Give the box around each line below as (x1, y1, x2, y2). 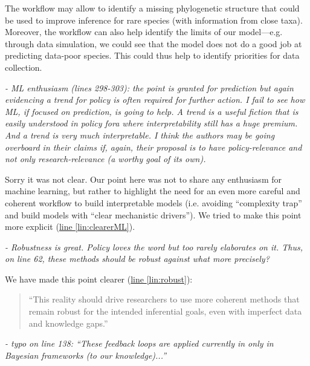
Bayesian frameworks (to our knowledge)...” (5, 348, 167, 361)
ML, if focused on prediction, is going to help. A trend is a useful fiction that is (5, 105, 299, 117)
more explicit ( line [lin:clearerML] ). (5, 220, 135, 233)
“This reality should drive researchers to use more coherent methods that (28, 293, 300, 306)
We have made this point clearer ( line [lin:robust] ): (5, 272, 193, 285)
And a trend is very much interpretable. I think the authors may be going (5, 128, 275, 141)
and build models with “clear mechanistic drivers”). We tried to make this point (5, 208, 302, 221)
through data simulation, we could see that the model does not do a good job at (5, 37, 302, 50)
